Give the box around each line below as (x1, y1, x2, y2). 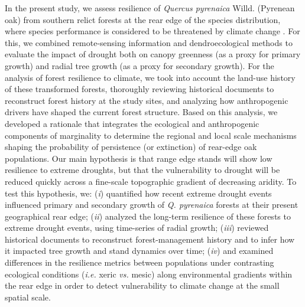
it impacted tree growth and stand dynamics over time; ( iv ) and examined (5, 244, 274, 257)
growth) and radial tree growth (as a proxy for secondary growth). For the (5, 59, 274, 71)
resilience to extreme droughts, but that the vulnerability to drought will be (5, 164, 280, 176)
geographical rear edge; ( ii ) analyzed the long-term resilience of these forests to (5, 210, 291, 222)
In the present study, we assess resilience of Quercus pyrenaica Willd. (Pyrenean (5, 2, 295, 14)
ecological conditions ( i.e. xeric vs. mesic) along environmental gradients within (5, 267, 293, 280)
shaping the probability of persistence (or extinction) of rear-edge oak (5, 141, 257, 153)
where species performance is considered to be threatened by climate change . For (5, 25, 300, 37)
